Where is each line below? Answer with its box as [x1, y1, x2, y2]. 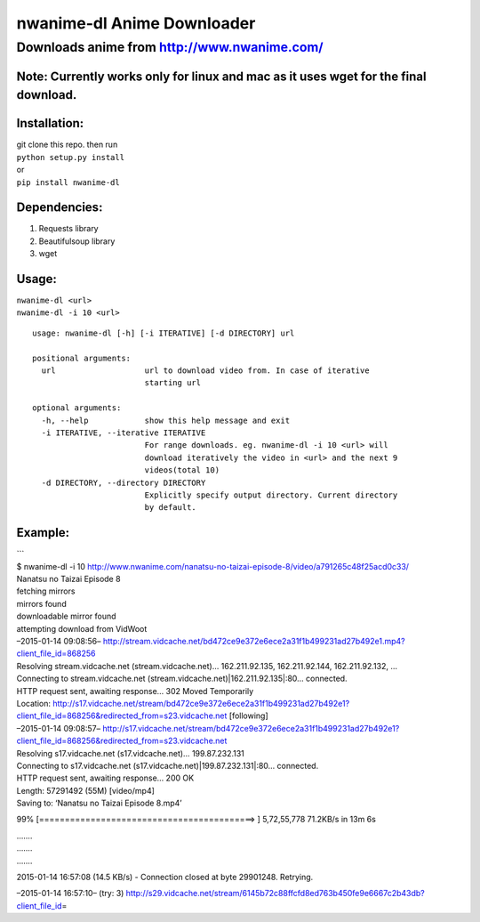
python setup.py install [16, 152, 124, 162]
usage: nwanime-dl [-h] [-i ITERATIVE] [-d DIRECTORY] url [32, 328, 295, 338]
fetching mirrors [16, 586, 76, 596]
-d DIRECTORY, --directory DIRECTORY [41, 477, 206, 488]
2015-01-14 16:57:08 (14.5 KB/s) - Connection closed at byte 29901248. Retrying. [16, 872, 314, 883]
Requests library [38, 223, 99, 234]
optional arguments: [32, 403, 122, 413]
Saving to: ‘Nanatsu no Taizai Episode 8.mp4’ [16, 797, 182, 809]
